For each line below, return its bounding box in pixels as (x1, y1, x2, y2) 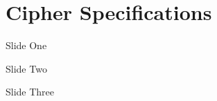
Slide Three (6, 84, 55, 99)
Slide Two (6, 61, 47, 75)
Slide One (6, 38, 47, 53)
